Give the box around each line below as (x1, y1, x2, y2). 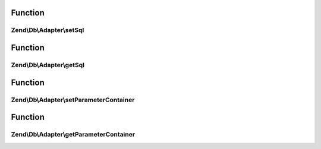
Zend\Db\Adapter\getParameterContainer (11, 131, 136, 139)
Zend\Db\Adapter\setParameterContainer (11, 96, 135, 104)
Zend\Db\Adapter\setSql (11, 26, 84, 34)
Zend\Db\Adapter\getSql (11, 61, 84, 69)
